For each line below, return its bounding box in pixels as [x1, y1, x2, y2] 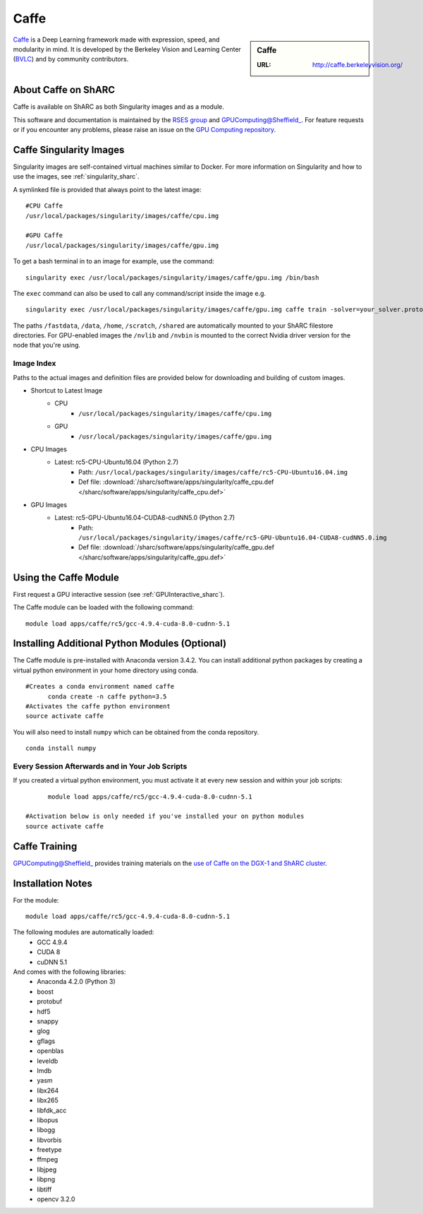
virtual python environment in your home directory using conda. [13, 666, 199, 674]
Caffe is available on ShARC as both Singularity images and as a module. [13, 102, 225, 111]
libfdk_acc [37, 1106, 67, 1114]
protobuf [37, 997, 63, 1006]
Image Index [13, 359, 56, 369]
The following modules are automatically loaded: [13, 928, 154, 936]
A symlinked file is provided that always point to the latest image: [13, 185, 202, 194]
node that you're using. [13, 341, 81, 350]
